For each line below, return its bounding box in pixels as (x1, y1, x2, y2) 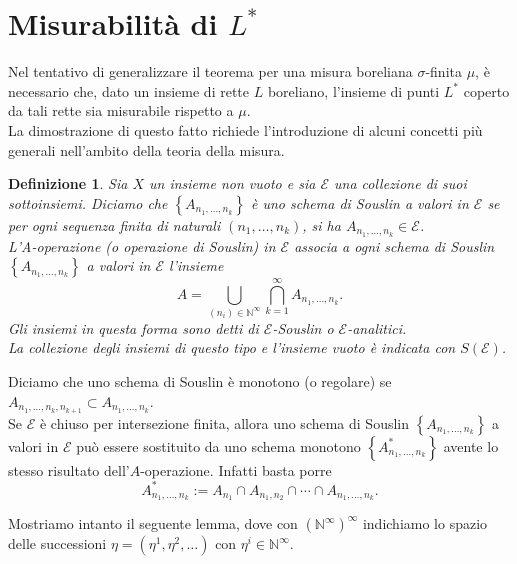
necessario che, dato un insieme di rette (8, 80, 249, 101)
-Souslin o (272, 317, 334, 338)
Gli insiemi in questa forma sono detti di (8, 317, 259, 338)
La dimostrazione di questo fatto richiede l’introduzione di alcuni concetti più (8, 119, 483, 140)
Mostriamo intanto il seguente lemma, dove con (8, 513, 298, 534)
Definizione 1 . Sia (8, 173, 128, 194)
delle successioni (8, 533, 107, 554)
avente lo (443, 435, 499, 456)
